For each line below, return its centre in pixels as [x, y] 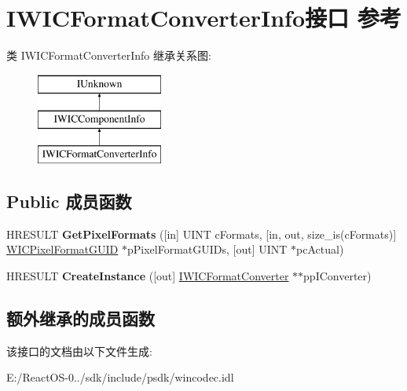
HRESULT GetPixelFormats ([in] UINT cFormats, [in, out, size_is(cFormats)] [202, 234]
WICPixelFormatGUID [62, 249]
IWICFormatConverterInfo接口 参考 [204, 18]
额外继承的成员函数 [81, 318]
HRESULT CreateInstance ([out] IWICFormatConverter [148, 276]
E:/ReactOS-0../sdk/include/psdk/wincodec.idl [120, 377]
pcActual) [320, 249]
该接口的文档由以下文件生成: [79, 351]
